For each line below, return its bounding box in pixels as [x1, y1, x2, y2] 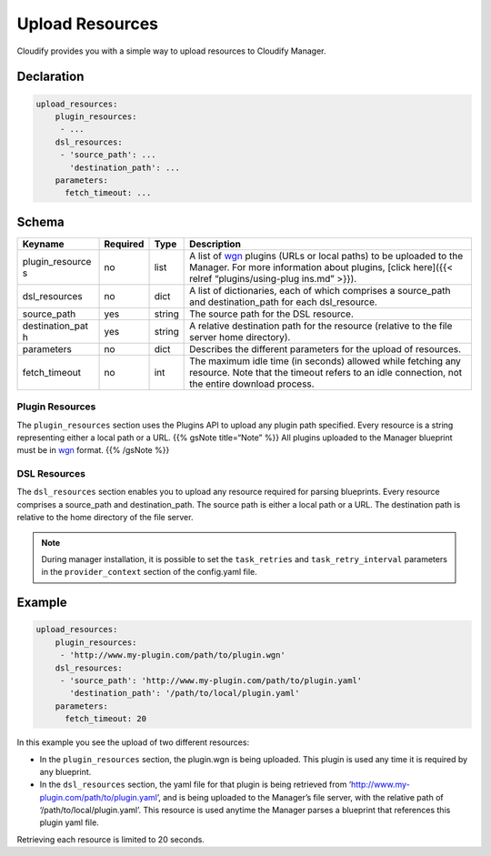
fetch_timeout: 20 [65, 714, 147, 724]
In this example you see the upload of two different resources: [16, 737, 250, 748]
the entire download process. [189, 378, 315, 390]
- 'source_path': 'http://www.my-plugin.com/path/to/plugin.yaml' [59, 675, 363, 686]
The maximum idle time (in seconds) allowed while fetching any [189, 355, 461, 368]
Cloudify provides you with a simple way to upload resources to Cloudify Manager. [16, 45, 326, 56]
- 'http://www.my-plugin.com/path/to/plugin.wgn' [59, 650, 286, 660]
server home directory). [189, 330, 291, 343]
